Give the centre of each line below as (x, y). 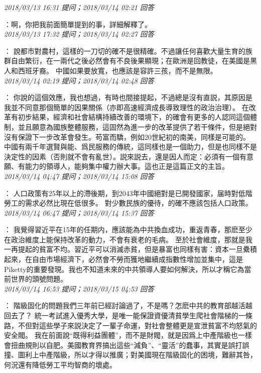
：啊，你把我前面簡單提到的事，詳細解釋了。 (78, 24)
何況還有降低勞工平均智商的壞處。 (60, 364)
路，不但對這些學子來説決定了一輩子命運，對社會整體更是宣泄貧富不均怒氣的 (130, 325)
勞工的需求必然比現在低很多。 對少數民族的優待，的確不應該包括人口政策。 (128, 203)
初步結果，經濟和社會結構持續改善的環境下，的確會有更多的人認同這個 (134, 117)
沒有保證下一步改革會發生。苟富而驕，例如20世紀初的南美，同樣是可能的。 (127, 136)
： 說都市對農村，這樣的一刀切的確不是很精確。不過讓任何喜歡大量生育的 (125, 51)
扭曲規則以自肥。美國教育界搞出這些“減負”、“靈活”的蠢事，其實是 (119, 345)
